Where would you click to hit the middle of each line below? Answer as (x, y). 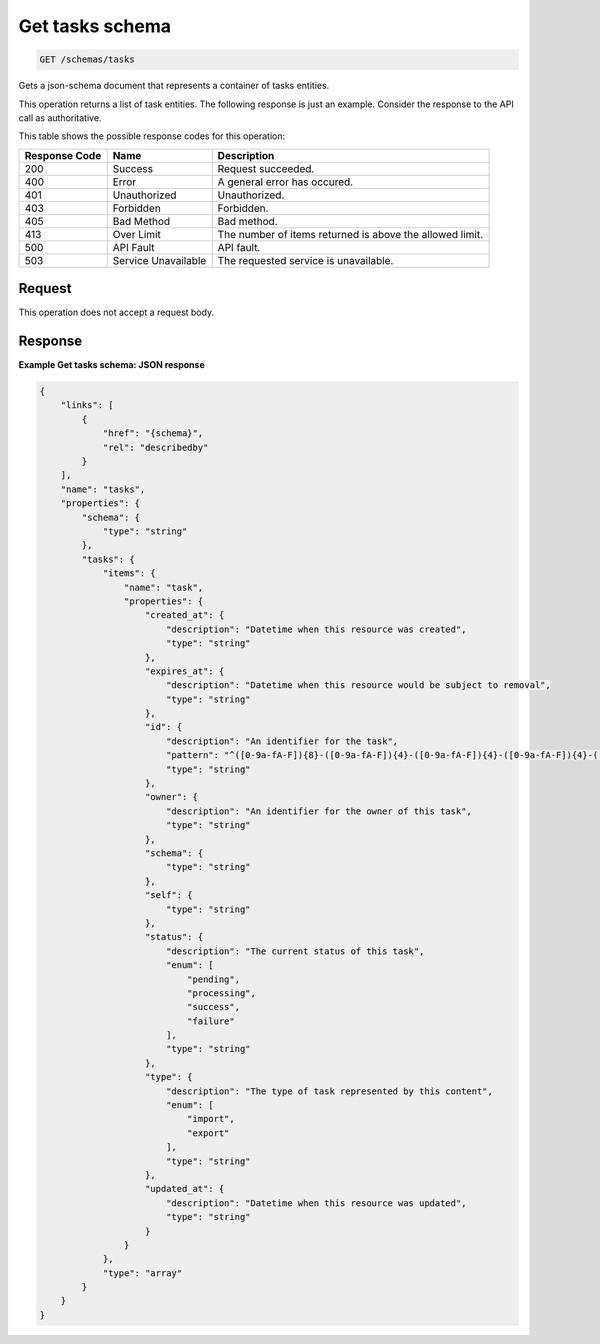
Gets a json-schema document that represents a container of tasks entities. (174, 86)
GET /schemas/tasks (87, 59)
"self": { (169, 895)
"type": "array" (142, 1273)
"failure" (210, 1021)
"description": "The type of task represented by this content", (329, 1091)
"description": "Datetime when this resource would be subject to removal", (358, 685)
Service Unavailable (159, 260)
